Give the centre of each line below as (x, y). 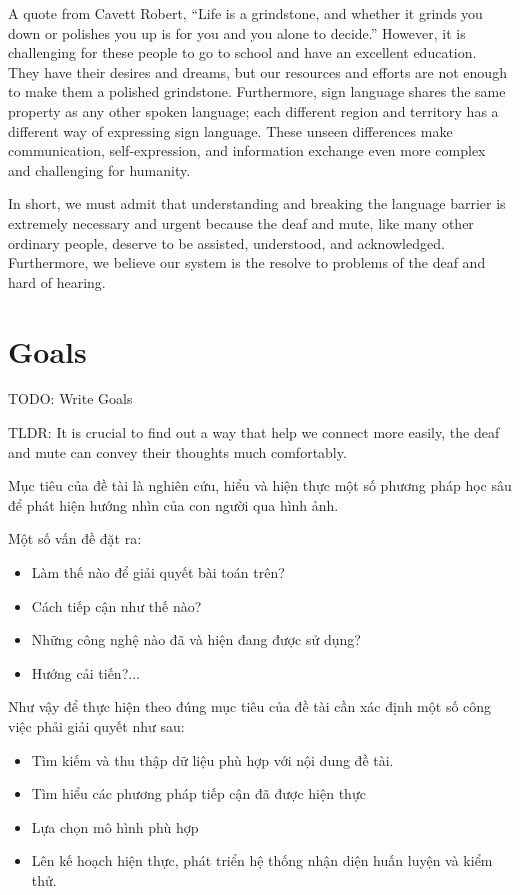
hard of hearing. (57, 281)
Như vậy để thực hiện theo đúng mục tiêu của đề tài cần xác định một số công (250, 706)
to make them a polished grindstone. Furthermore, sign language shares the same (257, 91)
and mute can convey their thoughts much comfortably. (177, 451)
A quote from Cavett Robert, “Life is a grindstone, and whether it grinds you (245, 13)
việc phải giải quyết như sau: (96, 725)
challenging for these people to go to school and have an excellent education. (242, 52)
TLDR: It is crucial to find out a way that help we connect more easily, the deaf (254, 432)
